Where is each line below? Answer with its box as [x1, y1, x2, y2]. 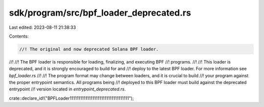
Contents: [9, 33, 29, 39]
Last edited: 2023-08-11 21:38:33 [9, 24, 76, 30]
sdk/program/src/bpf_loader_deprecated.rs [9, 7, 191, 18]
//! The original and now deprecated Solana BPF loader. [19, 46, 159, 52]
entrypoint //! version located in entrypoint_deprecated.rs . [9, 86, 126, 92]
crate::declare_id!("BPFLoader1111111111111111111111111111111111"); [9, 95, 134, 101]
